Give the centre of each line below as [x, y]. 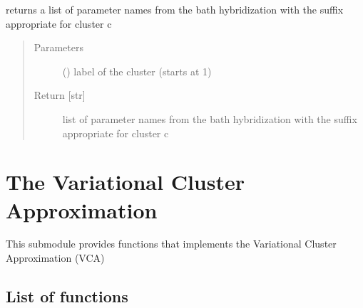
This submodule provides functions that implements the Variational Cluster [171, 244]
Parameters [58, 47]
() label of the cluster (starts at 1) [137, 71]
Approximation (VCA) [55, 258]
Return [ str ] [60, 95]
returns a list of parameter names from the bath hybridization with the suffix [175, 9]
